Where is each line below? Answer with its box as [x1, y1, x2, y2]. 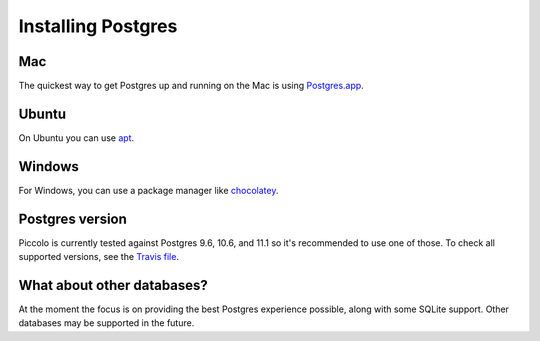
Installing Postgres [18, 15, 178, 37]
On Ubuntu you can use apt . [18, 131, 135, 144]
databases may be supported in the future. [18, 317, 195, 329]
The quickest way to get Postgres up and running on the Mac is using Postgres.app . [18, 80, 364, 92]
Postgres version [18, 210, 127, 227]
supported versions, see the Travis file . [18, 251, 180, 263]
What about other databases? [18, 276, 209, 294]
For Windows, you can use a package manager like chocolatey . [18, 184, 279, 196]
